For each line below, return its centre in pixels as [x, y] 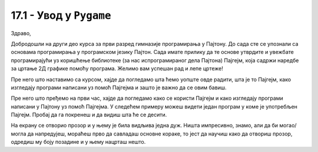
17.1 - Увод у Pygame [61, 15]
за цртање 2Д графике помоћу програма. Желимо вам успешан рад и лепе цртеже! [117, 69]
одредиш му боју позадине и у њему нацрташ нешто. [78, 142]
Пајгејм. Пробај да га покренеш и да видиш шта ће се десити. [89, 115]
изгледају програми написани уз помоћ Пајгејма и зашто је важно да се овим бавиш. [119, 87]
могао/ [288, 126]
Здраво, [21, 33]
